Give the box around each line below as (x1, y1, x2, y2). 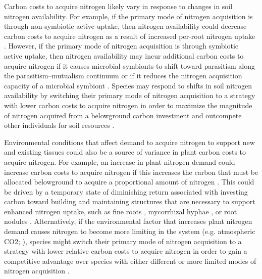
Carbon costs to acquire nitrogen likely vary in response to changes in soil (4, 1, 233, 11)
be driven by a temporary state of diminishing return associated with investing (4, 186, 248, 197)
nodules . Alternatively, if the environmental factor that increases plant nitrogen (4, 216, 252, 226)
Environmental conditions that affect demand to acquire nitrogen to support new (4, 136, 255, 147)
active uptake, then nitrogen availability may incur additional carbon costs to (4, 50, 244, 61)
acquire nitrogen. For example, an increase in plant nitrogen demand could (4, 156, 235, 167)
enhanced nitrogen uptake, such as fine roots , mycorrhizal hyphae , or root (4, 206, 237, 216)
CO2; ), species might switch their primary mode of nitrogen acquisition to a (4, 236, 242, 246)
